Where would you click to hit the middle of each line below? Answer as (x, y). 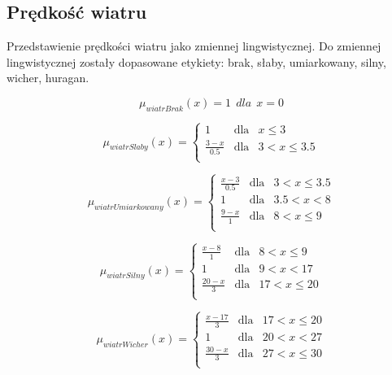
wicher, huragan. (48, 78)
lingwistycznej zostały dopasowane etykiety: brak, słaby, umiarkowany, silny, (196, 61)
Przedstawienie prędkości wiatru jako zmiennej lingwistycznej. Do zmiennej (194, 46)
